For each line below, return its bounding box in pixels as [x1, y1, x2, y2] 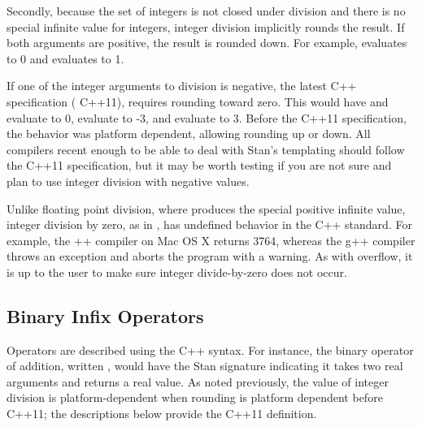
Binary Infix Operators [7, 303, 204, 328]
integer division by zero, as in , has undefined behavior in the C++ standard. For [7, 216, 412, 233]
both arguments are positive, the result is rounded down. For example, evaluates [7, 34, 407, 51]
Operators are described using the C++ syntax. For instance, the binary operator [7, 341, 414, 358]
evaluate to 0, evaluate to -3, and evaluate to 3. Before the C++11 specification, [7, 109, 407, 126]
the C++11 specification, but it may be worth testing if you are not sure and [7, 157, 392, 174]
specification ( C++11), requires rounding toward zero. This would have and [7, 93, 389, 110]
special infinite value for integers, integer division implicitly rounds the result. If [7, 18, 405, 35]
